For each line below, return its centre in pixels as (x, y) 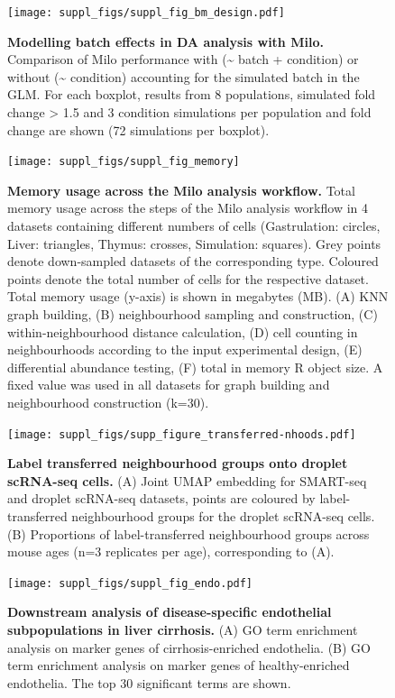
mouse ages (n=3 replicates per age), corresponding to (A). (171, 551)
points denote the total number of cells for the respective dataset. (188, 278)
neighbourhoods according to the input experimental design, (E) (185, 349)
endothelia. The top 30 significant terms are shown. (149, 682)
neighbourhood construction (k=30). (108, 402)
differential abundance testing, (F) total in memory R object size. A (195, 367)
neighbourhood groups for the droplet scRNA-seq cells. (223, 516)
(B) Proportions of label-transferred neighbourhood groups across (188, 533)
